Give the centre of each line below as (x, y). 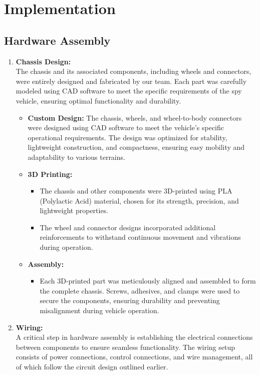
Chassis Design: (43, 61)
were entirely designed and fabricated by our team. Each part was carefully (131, 81)
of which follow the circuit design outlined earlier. (92, 367)
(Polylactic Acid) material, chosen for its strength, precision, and (139, 200)
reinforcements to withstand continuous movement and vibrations (140, 237)
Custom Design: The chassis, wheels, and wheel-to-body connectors (135, 117)
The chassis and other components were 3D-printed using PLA (136, 191)
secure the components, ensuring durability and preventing (130, 300)
